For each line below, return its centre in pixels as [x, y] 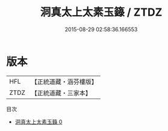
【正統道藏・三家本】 [61, 93]
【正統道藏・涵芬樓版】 [64, 82]
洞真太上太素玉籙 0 [39, 121]
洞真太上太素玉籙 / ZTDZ [101, 12]
